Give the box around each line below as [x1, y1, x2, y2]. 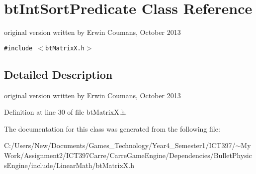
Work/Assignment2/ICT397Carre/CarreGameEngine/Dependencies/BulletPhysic [4, 150, 252, 160]
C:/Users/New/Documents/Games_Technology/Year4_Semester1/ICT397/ [4, 140, 236, 151]
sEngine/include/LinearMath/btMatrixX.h [4, 160, 134, 170]
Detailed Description [4, 66, 113, 82]
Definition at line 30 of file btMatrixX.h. [4, 107, 127, 117]
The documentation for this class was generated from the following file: [4, 123, 220, 134]
